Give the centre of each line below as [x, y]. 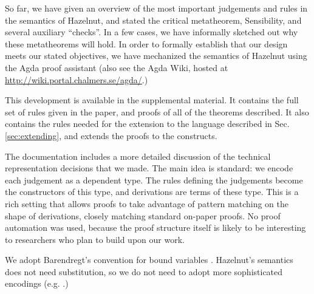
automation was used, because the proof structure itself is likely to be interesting [155, 227]
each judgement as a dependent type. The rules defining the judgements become [154, 179]
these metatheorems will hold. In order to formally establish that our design [146, 43]
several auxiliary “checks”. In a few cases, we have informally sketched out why [152, 32]
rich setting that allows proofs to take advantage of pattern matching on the [147, 203]
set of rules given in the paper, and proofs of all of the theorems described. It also [157, 111]
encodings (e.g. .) [37, 283]
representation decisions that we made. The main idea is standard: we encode [149, 168]
